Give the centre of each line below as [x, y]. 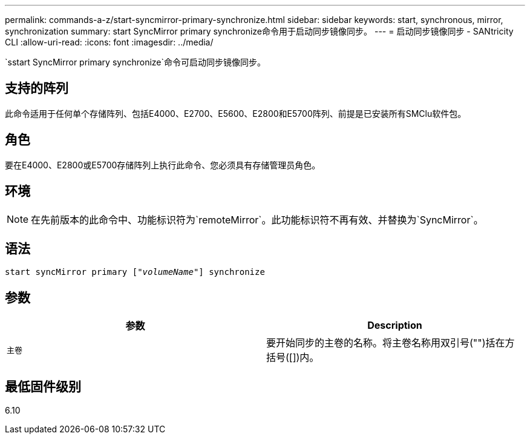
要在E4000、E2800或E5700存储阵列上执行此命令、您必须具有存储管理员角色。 [163, 165]
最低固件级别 [43, 386]
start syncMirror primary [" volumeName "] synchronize [135, 272]
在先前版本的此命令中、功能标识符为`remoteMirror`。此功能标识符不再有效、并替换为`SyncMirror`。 [257, 220]
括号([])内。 [293, 358]
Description [395, 325]
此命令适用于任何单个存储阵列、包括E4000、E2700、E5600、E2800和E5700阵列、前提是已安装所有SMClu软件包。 [236, 113]
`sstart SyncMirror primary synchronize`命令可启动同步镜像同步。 [135, 62]
